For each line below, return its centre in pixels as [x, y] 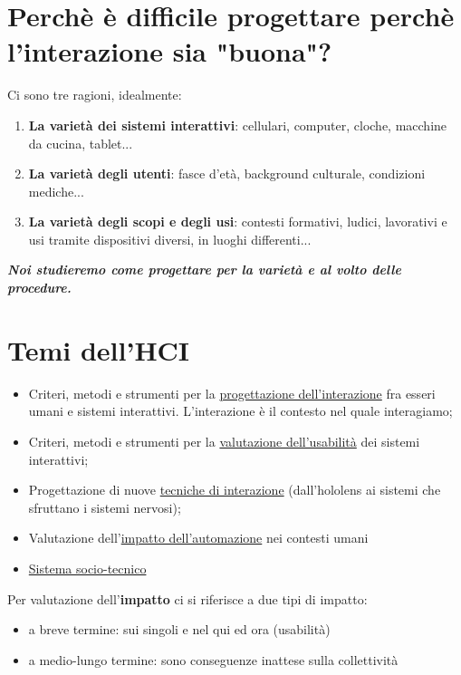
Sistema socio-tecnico [87, 568]
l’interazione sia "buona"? [170, 51]
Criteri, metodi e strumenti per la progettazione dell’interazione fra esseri [232, 393]
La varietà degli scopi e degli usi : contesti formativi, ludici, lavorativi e [238, 222]
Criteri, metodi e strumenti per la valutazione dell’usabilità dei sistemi [224, 441]
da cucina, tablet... [81, 143]
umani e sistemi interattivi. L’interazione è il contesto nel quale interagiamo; [240, 411]
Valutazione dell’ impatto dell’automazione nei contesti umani [198, 538]
